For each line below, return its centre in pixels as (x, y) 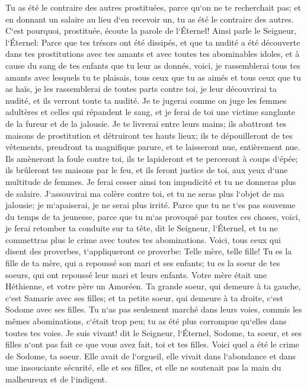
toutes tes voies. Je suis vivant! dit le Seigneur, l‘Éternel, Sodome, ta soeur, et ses (154, 332)
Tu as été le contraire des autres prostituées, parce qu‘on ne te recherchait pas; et (153, 7)
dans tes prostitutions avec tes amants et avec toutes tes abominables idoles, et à (153, 54)
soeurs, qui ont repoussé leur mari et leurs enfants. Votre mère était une (136, 274)
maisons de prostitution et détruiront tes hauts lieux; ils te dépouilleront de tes (149, 135)
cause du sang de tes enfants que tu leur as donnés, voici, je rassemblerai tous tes (153, 65)
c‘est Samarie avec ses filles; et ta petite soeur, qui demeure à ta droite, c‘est (144, 297)
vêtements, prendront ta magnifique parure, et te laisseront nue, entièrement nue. (153, 147)
